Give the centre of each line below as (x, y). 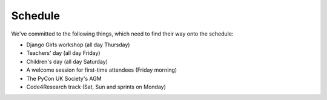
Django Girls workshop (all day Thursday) (78, 45)
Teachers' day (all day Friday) (63, 53)
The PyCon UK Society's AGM (64, 78)
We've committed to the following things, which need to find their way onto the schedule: (122, 34)
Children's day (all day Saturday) (67, 61)
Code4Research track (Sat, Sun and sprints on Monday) (96, 87)
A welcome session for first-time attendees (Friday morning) (102, 70)
